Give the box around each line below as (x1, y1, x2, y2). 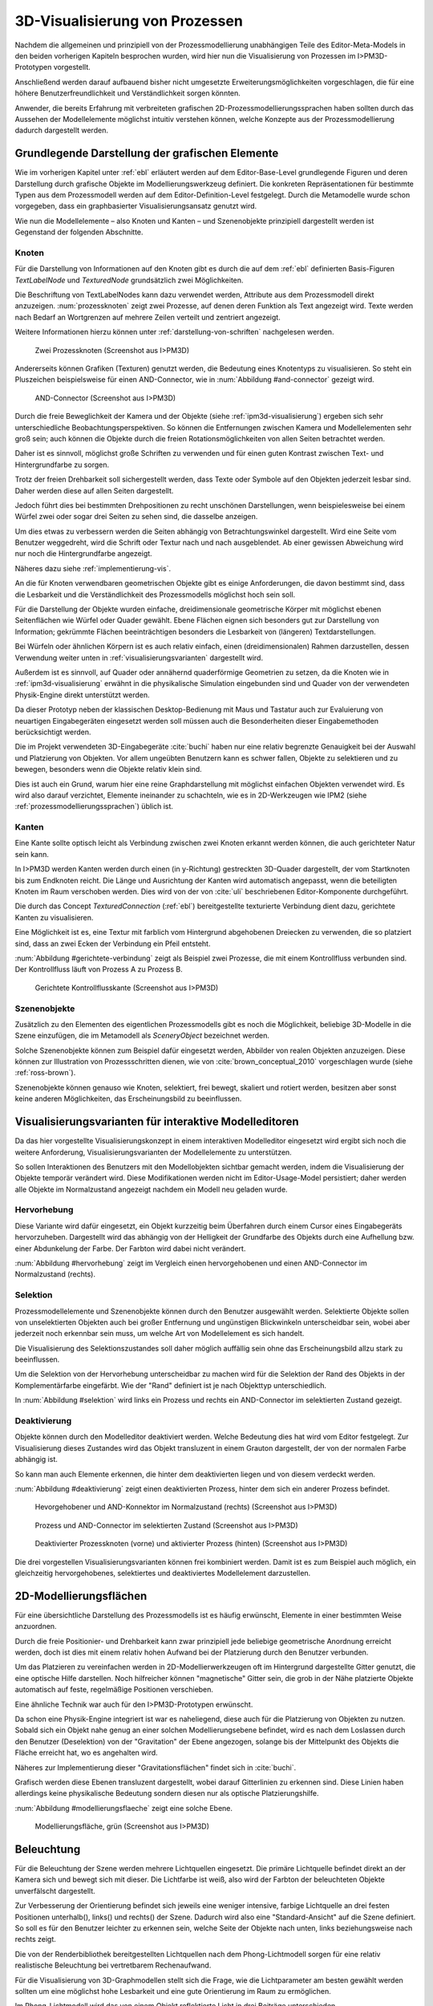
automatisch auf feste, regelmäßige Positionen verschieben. (14, 1685, 214, 1695)
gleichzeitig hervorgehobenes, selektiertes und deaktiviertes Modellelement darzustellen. (14, 1568, 311, 1578)
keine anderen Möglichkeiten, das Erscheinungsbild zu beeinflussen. (14, 1094, 242, 1103)
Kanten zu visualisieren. (14, 912, 94, 922)
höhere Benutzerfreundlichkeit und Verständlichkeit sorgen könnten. (14, 88, 241, 98)
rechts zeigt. (14, 1935, 56, 1944)
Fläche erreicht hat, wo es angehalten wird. (14, 1748, 158, 1757)
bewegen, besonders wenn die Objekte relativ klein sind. (14, 765, 202, 774)
